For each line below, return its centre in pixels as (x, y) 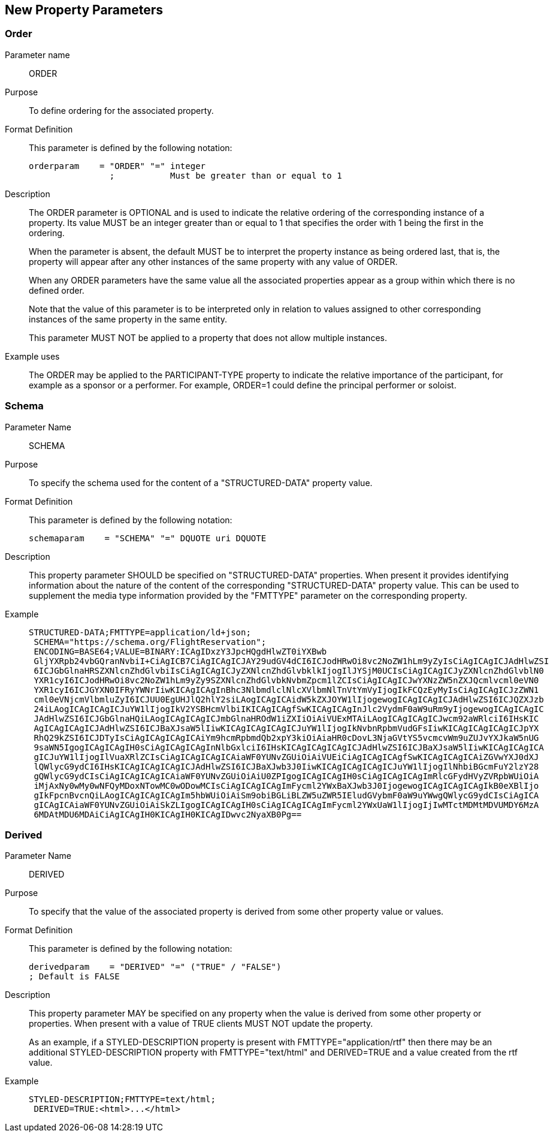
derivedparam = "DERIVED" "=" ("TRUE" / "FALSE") (155, 967)
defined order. (57, 290)
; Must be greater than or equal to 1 (226, 175)
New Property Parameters (84, 10)
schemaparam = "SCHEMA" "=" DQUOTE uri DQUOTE (148, 538)
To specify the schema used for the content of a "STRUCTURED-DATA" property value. (201, 482)
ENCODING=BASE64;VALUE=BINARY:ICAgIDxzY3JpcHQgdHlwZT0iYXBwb (180, 651)
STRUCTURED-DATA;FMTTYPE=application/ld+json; (140, 632)
